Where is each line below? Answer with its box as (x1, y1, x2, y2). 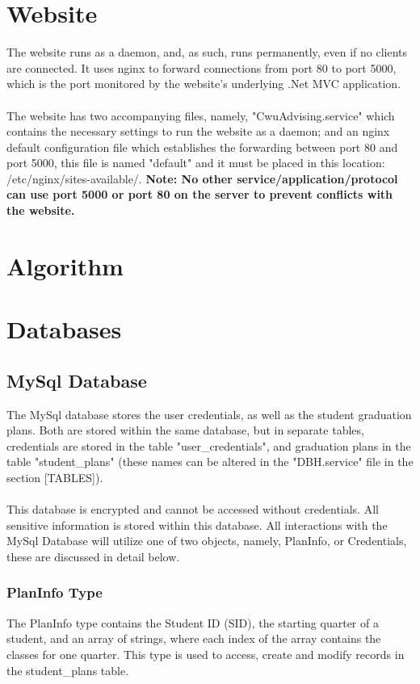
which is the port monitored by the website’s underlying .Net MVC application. (6, 75, 401, 92)
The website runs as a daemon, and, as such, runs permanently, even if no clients (6, 44, 408, 61)
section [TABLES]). (6, 468, 103, 485)
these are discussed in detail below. (6, 548, 180, 564)
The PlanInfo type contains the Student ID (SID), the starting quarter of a (6, 614, 379, 631)
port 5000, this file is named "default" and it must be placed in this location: (6, 154, 385, 171)
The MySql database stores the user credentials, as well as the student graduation (6, 405, 412, 422)
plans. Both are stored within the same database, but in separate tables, (6, 422, 364, 439)
